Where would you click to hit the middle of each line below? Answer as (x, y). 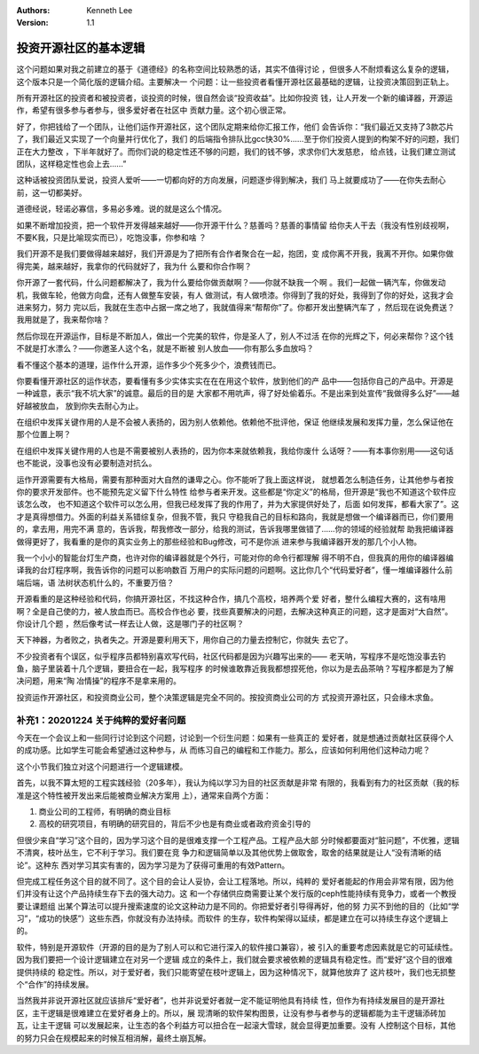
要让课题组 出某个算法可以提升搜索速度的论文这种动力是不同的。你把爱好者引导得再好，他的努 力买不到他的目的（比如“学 (238, 906)
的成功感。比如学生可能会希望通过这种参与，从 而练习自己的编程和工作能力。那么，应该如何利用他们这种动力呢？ (223, 750)
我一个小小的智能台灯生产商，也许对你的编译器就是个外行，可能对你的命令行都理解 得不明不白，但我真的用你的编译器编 (235, 558)
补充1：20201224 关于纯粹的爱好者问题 (101, 720)
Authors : (33, 10)
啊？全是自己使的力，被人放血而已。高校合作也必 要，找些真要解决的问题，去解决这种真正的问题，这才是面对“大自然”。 (235, 611)
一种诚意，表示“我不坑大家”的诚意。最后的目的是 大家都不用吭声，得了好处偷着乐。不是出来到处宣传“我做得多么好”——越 (238, 394)
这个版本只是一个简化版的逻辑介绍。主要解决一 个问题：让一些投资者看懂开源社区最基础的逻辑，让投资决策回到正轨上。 (235, 82)
